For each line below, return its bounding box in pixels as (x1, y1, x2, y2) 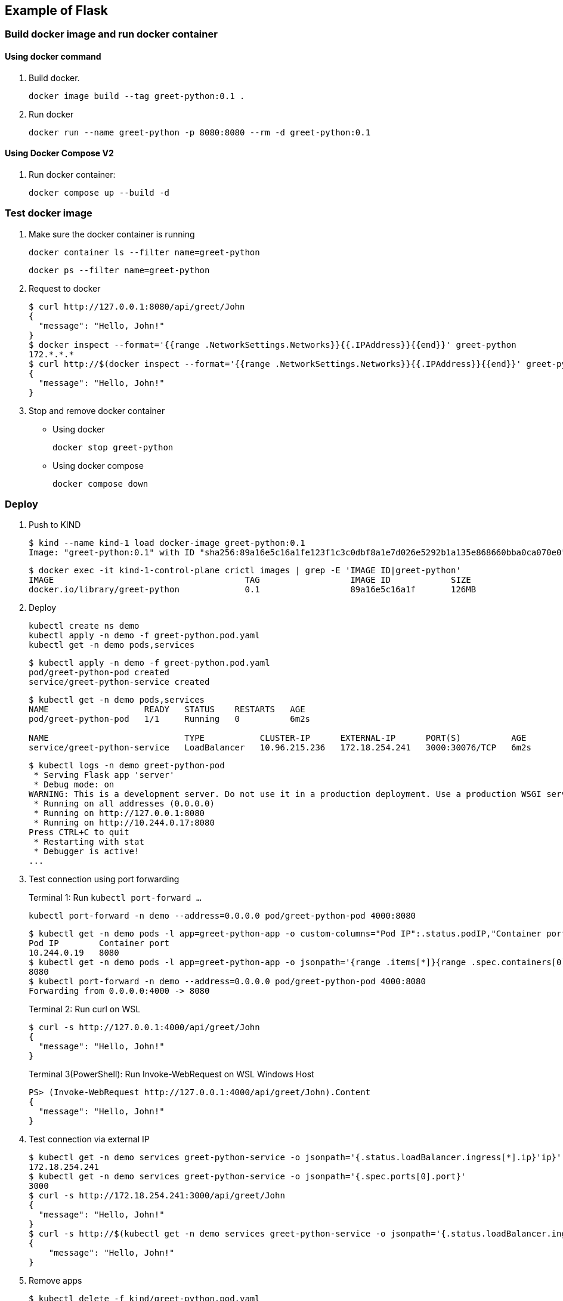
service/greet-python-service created (29, 677, 210, 687)
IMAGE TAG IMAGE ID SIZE (29, 575, 471, 585)
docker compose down (52, 478, 149, 489)
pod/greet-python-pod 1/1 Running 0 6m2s (29, 714, 311, 724)
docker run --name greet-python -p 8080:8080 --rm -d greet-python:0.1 (29, 127, 371, 137)
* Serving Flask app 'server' (33, 770, 175, 780)
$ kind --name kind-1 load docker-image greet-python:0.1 (29, 538, 305, 548)
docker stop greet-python (52, 442, 174, 452)
